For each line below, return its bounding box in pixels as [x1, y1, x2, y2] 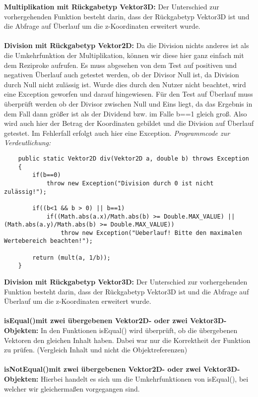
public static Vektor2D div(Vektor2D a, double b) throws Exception [18, 155, 249, 162]
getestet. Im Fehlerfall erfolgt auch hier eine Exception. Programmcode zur [4, 127, 230, 138]
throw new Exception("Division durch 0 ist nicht [46, 179, 214, 187]
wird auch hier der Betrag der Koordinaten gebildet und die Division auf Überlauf [4, 118, 254, 128]
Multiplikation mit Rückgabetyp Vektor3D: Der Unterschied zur [4, 1, 219, 11]
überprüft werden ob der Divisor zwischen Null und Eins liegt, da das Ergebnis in [4, 98, 253, 109]
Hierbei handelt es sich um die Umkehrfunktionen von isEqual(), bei [40, 374, 249, 384]
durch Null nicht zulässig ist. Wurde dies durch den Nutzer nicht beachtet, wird [4, 79, 246, 89]
